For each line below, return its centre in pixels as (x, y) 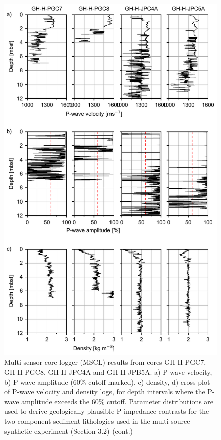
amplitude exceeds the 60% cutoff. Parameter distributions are (118, 401)
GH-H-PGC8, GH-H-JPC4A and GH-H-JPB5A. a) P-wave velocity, (108, 372)
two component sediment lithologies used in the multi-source (97, 421)
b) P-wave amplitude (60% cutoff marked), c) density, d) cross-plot (107, 381)
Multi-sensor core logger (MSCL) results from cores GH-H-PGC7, (105, 362)
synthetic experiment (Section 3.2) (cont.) (69, 431)
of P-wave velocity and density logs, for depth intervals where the (105, 391)
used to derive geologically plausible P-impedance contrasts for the (107, 411)
